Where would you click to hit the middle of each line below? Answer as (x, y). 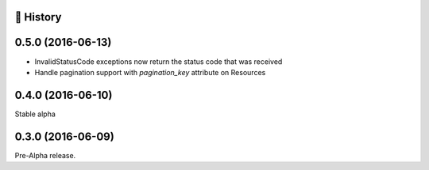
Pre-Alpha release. (45, 155)
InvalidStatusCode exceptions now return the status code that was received (158, 61)
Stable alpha (35, 114)
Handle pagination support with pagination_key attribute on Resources (150, 72)
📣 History (38, 17)
